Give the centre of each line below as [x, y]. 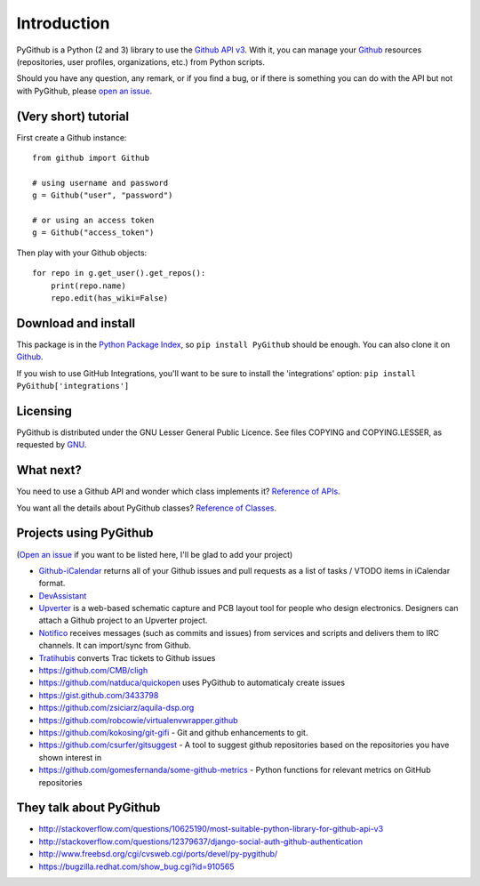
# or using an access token [93, 220]
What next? [49, 470]
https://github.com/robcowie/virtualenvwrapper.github [139, 720]
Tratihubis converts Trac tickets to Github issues [127, 657]
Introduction [63, 23]
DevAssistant [63, 595]
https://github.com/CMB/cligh [93, 671]
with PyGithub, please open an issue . [84, 91]
